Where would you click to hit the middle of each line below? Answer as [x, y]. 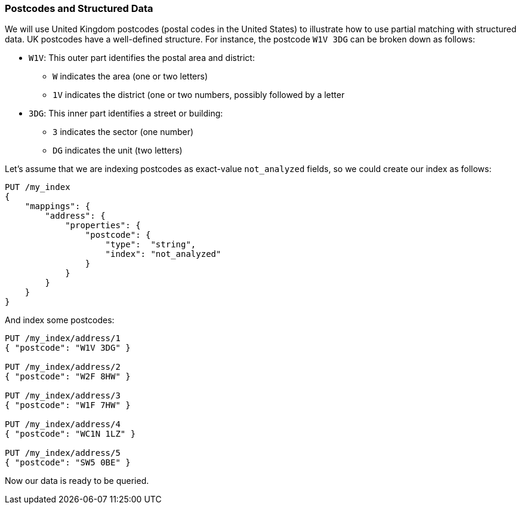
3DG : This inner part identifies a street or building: [126, 114]
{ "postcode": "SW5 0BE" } [68, 463]
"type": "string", [151, 245]
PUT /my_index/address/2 [63, 367]
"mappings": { [58, 206]
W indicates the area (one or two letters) [130, 76]
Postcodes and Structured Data [79, 8]
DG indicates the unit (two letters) [118, 151]
